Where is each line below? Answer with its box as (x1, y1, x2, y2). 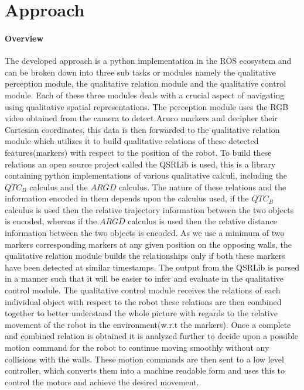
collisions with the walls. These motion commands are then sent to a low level (5, 353, 284, 365)
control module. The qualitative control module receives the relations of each (5, 284, 281, 296)
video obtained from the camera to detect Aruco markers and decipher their (5, 112, 278, 124)
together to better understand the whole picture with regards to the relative (5, 307, 278, 319)
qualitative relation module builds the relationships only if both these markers (5, 249, 285, 262)
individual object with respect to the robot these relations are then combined (5, 295, 282, 307)
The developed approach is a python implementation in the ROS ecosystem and (5, 54, 292, 67)
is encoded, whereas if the (5, 215, 97, 227)
